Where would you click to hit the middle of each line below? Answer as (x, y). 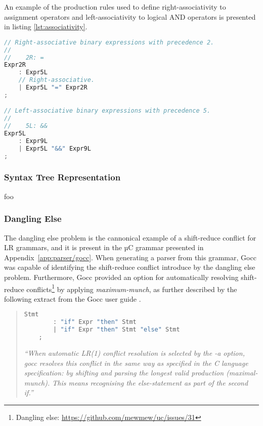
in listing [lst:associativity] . (46, 27)
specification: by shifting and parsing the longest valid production (124, 373)
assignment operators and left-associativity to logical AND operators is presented (130, 16)
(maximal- (242, 373)
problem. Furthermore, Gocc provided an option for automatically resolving (121, 277)
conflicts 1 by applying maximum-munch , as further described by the (132, 288)
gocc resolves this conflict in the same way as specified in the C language (136, 363)
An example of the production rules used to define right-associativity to (115, 7)
